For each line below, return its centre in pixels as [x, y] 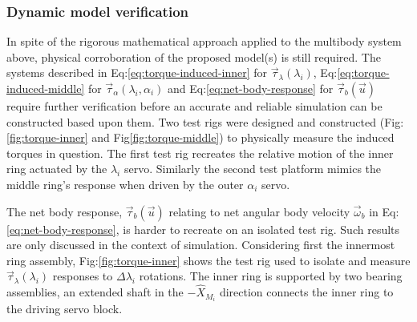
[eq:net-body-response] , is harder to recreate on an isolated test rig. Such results [203, 229]
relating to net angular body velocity [259, 211]
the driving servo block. [65, 309]
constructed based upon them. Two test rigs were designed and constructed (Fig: [205, 121]
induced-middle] [46, 88]
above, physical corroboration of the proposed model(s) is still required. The [194, 56]
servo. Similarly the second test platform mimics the [253, 169]
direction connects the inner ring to [306, 292]
